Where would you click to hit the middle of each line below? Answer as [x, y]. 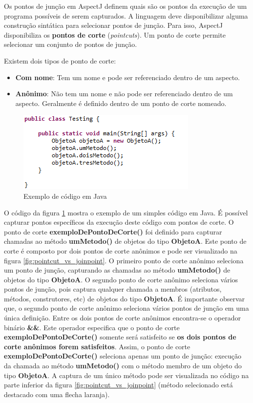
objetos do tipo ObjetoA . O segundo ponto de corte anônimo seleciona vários [121, 279]
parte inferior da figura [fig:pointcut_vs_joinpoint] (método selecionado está [118, 385]
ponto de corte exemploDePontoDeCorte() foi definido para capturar [113, 231]
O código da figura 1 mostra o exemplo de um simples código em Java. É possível [126, 212]
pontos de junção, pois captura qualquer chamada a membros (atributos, [113, 289]
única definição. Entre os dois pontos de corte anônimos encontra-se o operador [122, 318]
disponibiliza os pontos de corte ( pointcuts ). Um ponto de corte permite [115, 34]
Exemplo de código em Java [65, 196]
